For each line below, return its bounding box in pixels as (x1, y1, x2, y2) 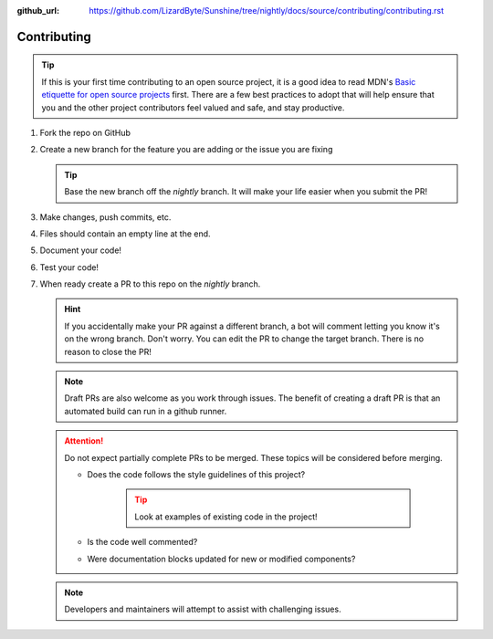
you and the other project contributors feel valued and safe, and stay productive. (41, 101, 345, 113)
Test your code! (39, 261, 100, 273)
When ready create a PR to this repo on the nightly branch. (39, 278, 261, 289)
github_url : (16, 5, 59, 16)
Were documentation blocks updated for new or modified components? (87, 553, 356, 564)
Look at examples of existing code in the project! (134, 511, 319, 522)
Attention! (64, 435, 104, 446)
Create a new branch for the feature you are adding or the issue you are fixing (39, 144, 333, 155)
